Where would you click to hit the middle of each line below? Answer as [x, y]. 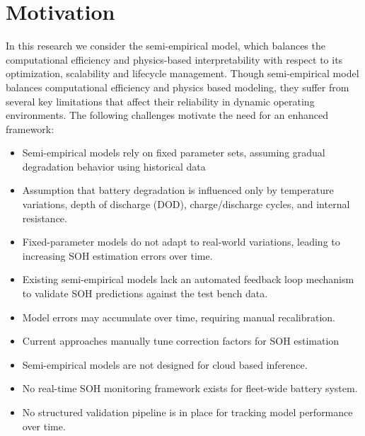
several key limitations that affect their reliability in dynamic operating [160, 101]
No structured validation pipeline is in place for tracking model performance [187, 412]
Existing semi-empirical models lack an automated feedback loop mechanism [188, 279]
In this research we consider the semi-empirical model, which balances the [166, 46]
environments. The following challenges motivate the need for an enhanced [167, 115]
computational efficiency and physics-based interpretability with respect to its [174, 59]
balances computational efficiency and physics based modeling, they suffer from [178, 87]
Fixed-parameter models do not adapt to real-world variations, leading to [181, 242]
